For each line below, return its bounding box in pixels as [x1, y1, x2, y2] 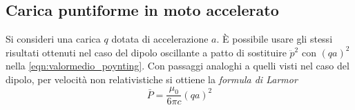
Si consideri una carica [6, 32, 101, 46]
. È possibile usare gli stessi [216, 32, 333, 46]
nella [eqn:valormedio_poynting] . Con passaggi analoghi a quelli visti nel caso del [6, 58, 349, 73]
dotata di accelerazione [111, 32, 209, 46]
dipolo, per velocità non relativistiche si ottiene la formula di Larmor [6, 71, 298, 86]
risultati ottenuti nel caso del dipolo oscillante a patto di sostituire [6, 45, 287, 59]
